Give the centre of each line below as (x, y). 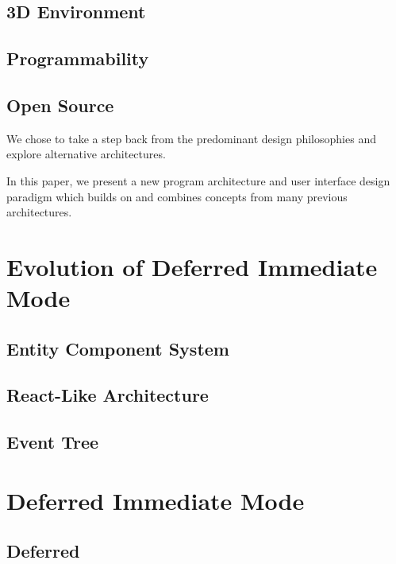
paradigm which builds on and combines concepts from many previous (177, 196)
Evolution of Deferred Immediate (192, 266)
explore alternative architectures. (86, 154)
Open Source (60, 105)
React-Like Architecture (108, 395)
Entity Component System (118, 348)
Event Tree (53, 442)
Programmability (78, 58)
